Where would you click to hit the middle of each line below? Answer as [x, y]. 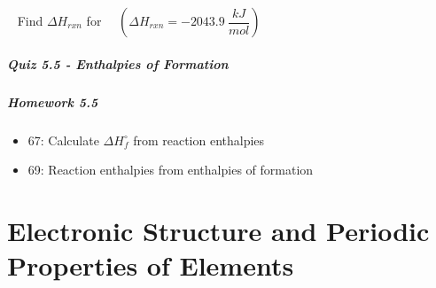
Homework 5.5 [53, 101]
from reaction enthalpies [199, 140]
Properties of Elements [151, 265]
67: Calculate [63, 140]
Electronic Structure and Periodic [218, 230]
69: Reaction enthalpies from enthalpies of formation [171, 170]
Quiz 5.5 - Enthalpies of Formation [118, 63]
